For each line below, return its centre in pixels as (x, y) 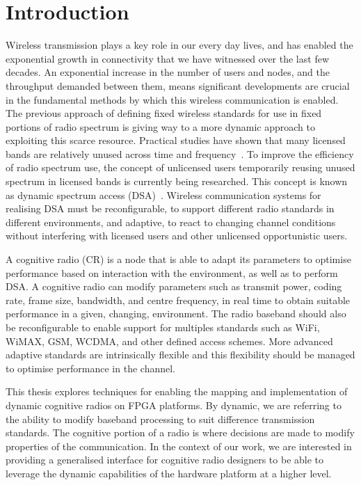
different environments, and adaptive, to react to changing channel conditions (171, 222)
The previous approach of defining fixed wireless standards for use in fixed (164, 113)
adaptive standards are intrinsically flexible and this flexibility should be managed (180, 355)
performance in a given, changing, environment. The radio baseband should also (176, 313)
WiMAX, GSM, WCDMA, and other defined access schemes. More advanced (169, 341)
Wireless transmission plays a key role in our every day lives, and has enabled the (179, 45)
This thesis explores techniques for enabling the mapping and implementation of (177, 391)
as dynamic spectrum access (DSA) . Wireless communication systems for (163, 194)
